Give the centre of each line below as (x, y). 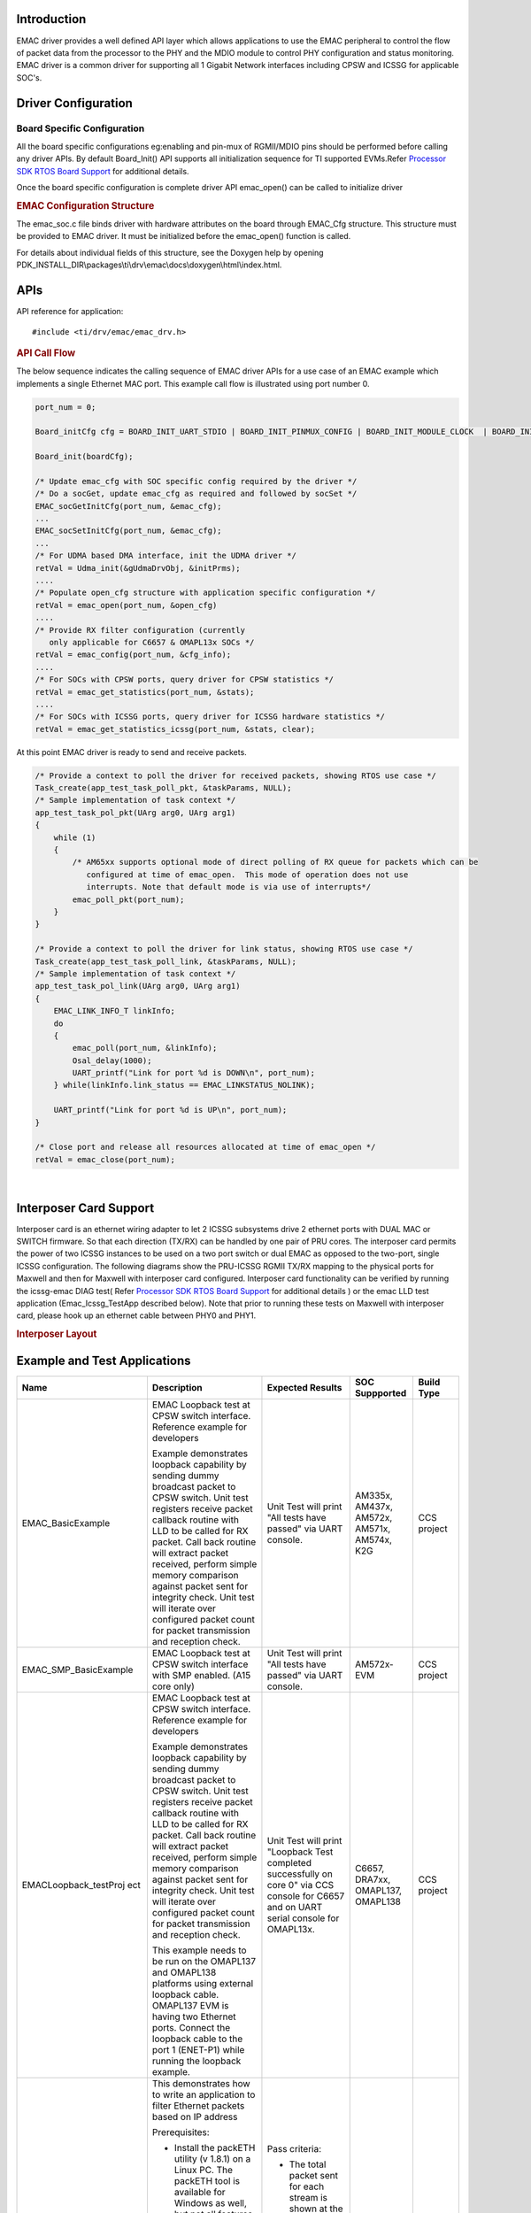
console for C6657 (306, 1896)
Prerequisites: (181, 2132)
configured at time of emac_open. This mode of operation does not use (247, 875)
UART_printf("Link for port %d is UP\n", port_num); (170, 1110)
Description (177, 1387)
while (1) (75, 837)
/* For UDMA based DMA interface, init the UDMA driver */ (165, 556)
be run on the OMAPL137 (204, 1961)
